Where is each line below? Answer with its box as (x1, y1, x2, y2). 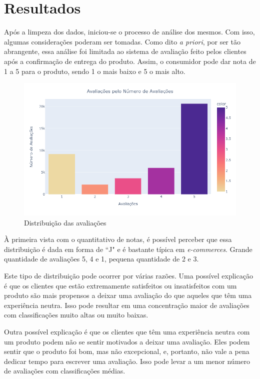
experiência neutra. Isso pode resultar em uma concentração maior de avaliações (4, 299, 249, 310)
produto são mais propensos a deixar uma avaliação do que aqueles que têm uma (4, 290, 252, 300)
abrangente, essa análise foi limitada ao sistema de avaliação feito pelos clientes (4, 46, 246, 56)
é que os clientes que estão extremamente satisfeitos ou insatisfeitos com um (4, 280, 237, 290)
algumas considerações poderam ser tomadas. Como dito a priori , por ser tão (4, 36, 240, 46)
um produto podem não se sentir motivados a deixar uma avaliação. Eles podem (4, 336, 250, 346)
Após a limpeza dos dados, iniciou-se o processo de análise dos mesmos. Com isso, (4, 26, 255, 37)
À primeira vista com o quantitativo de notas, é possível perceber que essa (4, 234, 232, 244)
